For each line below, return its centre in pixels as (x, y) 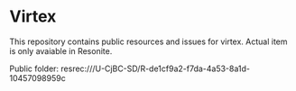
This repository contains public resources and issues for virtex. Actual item (148, 41)
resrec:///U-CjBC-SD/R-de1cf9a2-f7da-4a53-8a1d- (156, 68)
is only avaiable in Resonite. (61, 50)
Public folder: (34, 68)
